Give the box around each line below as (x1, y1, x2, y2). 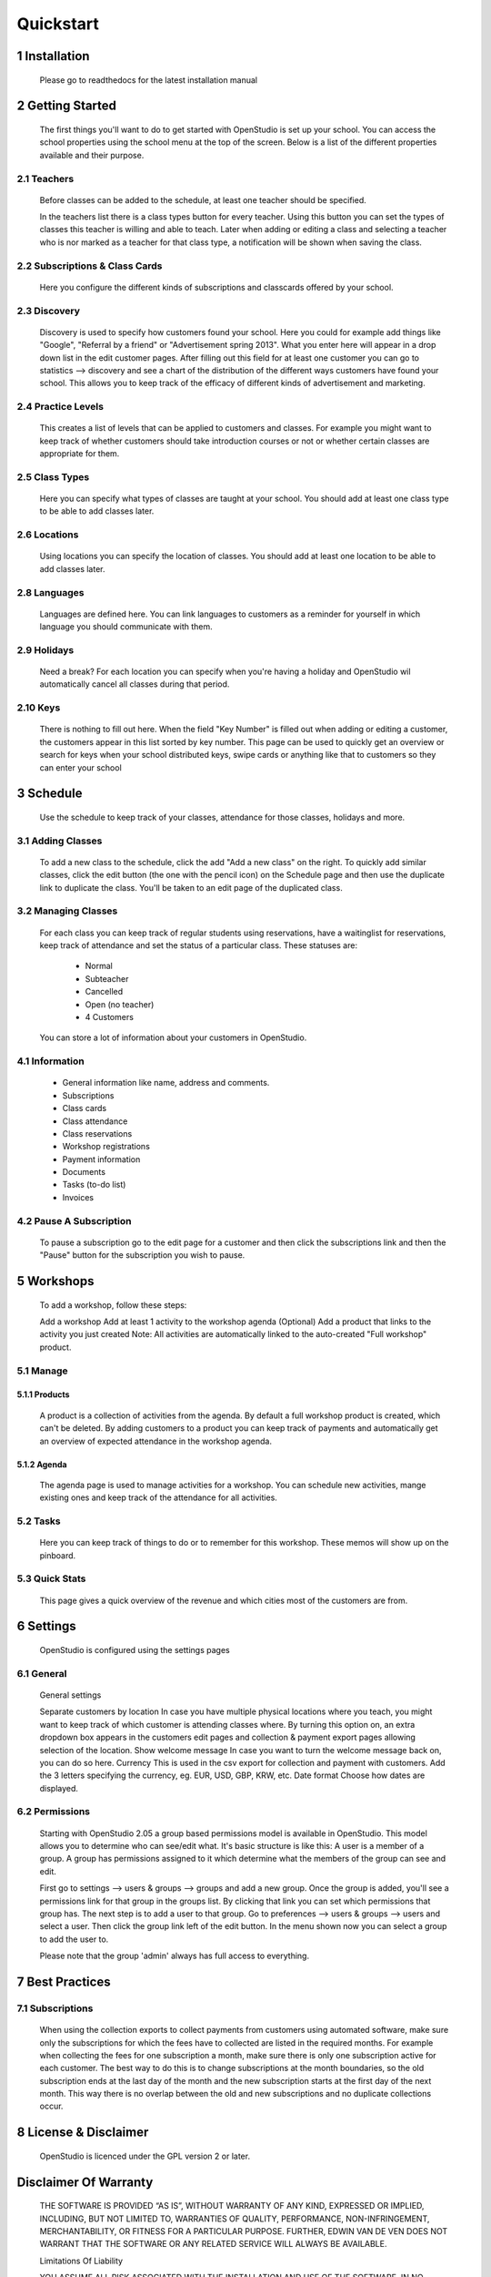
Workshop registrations (62, 1141, 150, 1152)
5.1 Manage (16, 1364, 68, 1377)
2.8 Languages (16, 586, 85, 598)
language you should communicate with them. (39, 621, 213, 632)
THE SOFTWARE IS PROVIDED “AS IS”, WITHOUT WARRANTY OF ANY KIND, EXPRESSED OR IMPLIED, (39, 2200, 425, 2211)
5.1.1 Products (16, 1389, 70, 1400)
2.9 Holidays (16, 643, 75, 656)
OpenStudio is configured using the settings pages (39, 1645, 231, 1656)
